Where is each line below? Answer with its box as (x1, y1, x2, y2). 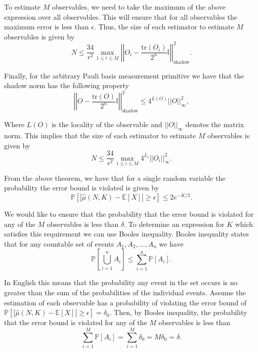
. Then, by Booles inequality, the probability (109, 307, 247, 318)
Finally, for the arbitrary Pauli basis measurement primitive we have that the (4, 70, 244, 81)
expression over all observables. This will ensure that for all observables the (4, 11, 237, 22)
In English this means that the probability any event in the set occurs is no (4, 277, 238, 288)
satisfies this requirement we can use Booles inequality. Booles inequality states (4, 228, 249, 239)
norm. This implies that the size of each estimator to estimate (4, 130, 196, 140)
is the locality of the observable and (52, 119, 162, 130)
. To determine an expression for (124, 218, 225, 229)
